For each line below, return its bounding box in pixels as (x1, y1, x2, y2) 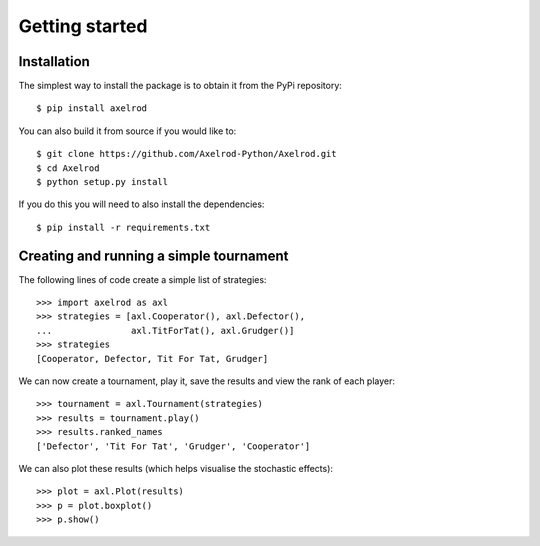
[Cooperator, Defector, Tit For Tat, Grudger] (36, 353, 269, 364)
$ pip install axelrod (36, 103, 148, 114)
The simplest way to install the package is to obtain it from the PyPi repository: (18, 80, 342, 92)
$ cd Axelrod (36, 162, 100, 174)
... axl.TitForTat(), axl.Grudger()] (36, 325, 295, 336)
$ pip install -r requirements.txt (36, 221, 211, 233)
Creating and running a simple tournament (18, 247, 289, 264)
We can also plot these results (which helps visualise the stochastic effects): (18, 463, 334, 474)
